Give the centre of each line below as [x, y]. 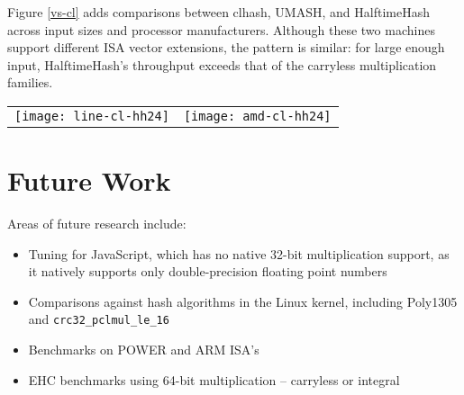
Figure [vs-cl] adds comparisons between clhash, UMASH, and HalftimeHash [218, 12]
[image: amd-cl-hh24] [257, 116]
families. [30, 82]
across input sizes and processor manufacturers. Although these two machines [221, 29]
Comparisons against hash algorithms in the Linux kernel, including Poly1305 [243, 301]
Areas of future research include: [97, 224]
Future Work [89, 180]
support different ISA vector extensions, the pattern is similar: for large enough [226, 47]
